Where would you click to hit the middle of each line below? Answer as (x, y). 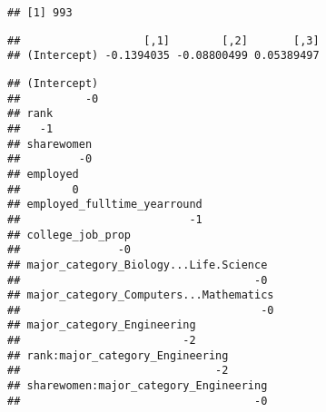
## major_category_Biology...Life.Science (138, 265)
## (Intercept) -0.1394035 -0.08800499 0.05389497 (163, 56)
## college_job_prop (69, 235)
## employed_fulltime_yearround (105, 205)
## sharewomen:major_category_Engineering (138, 386)
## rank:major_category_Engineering (118, 355)
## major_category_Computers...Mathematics (141, 295)
